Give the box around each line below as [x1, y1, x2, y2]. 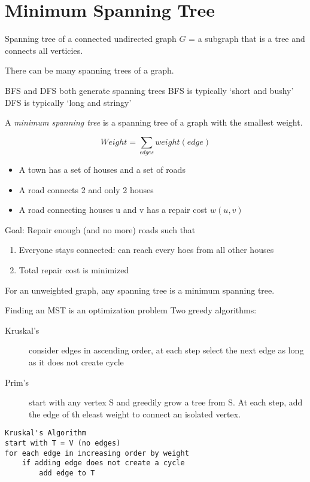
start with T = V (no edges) [5, 438, 121, 447]
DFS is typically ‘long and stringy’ [5, 96, 132, 108]
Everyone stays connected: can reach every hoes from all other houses [19, 243, 274, 256]
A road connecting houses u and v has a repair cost [19, 203, 208, 216]
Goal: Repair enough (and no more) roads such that [5, 223, 196, 236]
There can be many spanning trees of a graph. [5, 64, 174, 77]
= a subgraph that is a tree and [189, 32, 305, 45]
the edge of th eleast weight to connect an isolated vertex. [29, 407, 241, 420]
